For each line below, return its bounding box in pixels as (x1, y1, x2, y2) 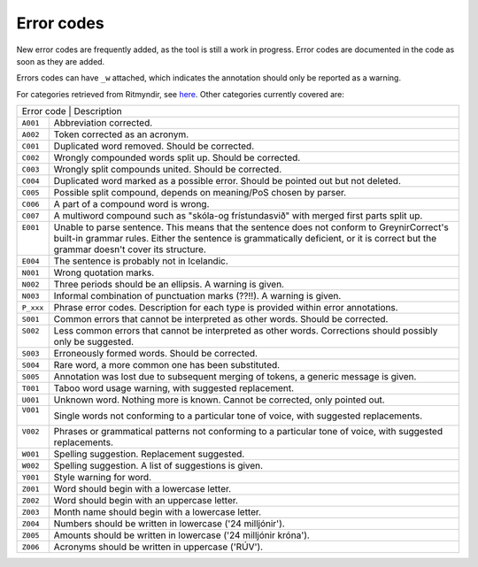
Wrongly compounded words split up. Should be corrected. (53, 151, 301, 164)
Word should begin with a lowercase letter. (53, 483, 232, 495)
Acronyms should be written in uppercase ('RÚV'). (53, 540, 264, 553)
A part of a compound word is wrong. (53, 198, 210, 211)
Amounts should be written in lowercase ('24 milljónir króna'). (53, 529, 310, 541)
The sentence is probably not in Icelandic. (53, 255, 229, 267)
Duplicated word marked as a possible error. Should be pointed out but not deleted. (53, 175, 402, 188)
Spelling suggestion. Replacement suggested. (53, 448, 245, 460)
